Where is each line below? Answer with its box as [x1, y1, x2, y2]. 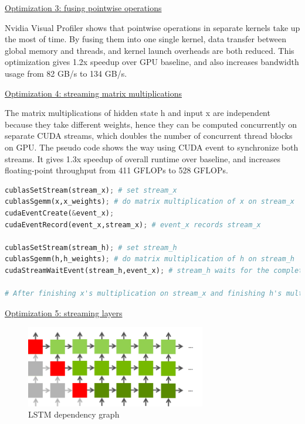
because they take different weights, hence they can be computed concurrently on [5, 118, 297, 130]
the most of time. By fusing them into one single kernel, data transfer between [5, 33, 287, 45]
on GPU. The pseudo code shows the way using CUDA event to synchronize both [5, 141, 299, 153]
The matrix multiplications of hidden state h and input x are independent [5, 107, 270, 119]
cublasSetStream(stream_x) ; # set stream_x [5, 186, 177, 194]
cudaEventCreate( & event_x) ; [5, 208, 114, 217]
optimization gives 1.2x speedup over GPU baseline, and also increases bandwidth [5, 56, 299, 68]
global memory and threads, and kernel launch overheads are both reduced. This [5, 44, 294, 56]
